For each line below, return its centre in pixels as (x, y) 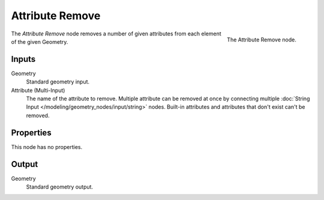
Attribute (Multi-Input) (38, 90)
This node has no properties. (47, 147)
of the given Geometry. (40, 41)
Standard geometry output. (59, 187)
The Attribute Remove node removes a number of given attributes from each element (116, 34)
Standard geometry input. (58, 82)
